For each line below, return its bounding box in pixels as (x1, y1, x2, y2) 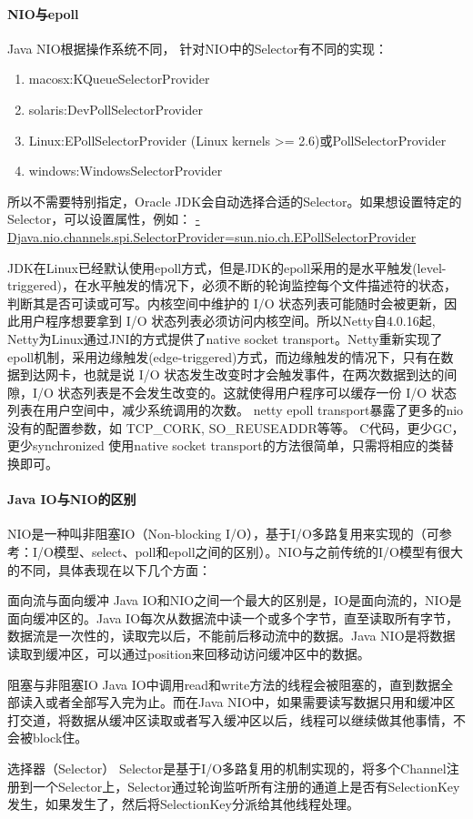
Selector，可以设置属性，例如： (7, 209, 192, 228)
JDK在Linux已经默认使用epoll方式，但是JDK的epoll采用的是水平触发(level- (7, 258, 447, 277)
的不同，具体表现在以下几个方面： (7, 560, 211, 579)
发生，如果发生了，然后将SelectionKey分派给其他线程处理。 (7, 794, 359, 814)
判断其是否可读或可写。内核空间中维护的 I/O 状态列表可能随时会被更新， (7, 293, 445, 312)
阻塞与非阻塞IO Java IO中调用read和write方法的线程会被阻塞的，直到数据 (7, 674, 441, 693)
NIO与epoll (7, 4, 79, 23)
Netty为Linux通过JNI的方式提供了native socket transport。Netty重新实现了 (7, 329, 443, 348)
